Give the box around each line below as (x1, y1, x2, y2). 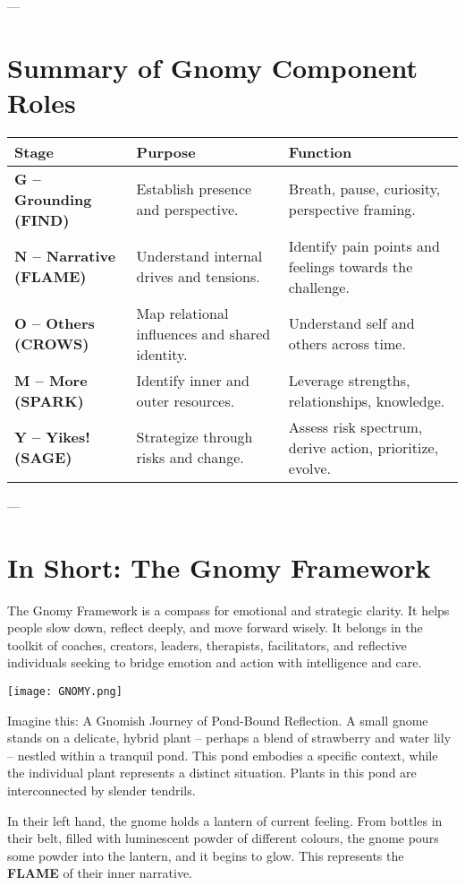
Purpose (136, 141, 196, 162)
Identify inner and (136, 369, 249, 391)
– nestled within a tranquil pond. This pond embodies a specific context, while (7, 745, 438, 764)
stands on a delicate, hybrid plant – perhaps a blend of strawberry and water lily (7, 728, 452, 747)
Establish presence (136, 178, 252, 200)
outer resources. (136, 390, 235, 411)
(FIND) (14, 209, 70, 230)
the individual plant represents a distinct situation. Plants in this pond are (7, 763, 417, 782)
